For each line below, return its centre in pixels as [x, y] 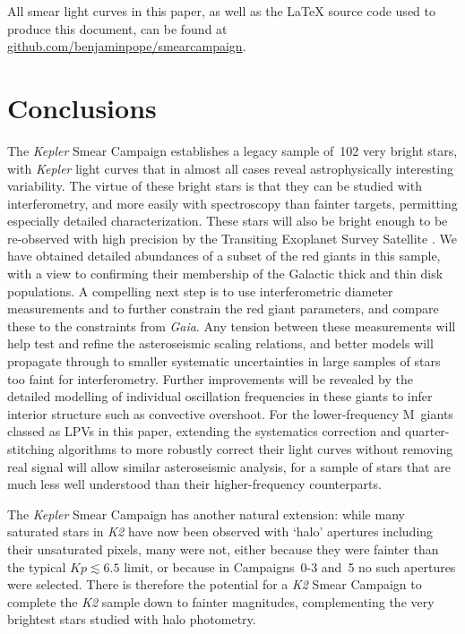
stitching [31, 449]
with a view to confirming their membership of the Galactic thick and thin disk [225, 274]
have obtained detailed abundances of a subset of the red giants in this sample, [224, 256]
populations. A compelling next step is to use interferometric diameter [200, 291]
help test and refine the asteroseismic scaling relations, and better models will [220, 343]
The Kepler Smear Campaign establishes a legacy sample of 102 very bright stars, [232, 150]
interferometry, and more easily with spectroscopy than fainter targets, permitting [232, 203]
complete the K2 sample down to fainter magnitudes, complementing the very [221, 601]
